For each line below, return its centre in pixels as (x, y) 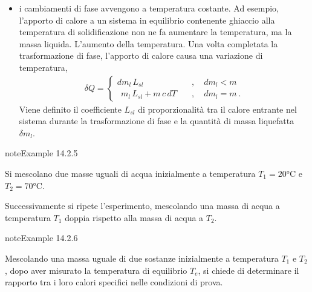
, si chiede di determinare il (249, 270)
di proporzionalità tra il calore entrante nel (217, 109)
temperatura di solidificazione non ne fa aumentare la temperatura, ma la (155, 32)
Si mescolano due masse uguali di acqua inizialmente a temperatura (130, 173)
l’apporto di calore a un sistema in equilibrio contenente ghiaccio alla (147, 20)
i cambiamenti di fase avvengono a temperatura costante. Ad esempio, (149, 8)
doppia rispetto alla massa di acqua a (134, 217)
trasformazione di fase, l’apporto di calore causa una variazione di (141, 55)
